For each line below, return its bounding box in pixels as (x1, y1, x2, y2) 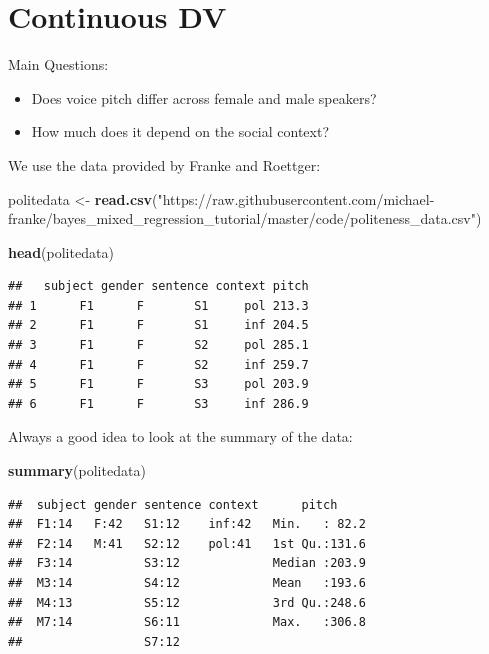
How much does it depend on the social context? (31, 121, 330, 142)
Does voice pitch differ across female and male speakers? (31, 87, 377, 108)
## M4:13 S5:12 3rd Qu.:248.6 (8, 595, 366, 610)
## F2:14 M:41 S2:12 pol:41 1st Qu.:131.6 (8, 536, 366, 551)
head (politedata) (8, 241, 114, 262)
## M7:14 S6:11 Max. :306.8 (8, 615, 366, 630)
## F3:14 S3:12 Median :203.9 (8, 556, 366, 571)
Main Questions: (8, 54, 109, 75)
